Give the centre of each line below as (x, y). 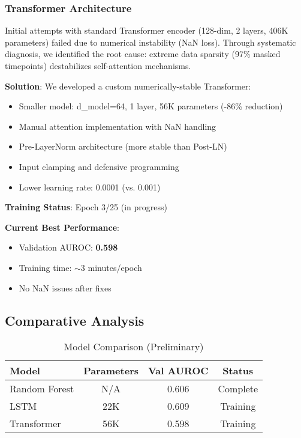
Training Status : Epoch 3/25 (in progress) (86, 207)
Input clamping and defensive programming (99, 166)
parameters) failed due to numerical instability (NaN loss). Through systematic (150, 42)
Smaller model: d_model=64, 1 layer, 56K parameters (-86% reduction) (151, 106)
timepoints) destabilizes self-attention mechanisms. (98, 65)
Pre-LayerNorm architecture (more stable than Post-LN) (123, 146)
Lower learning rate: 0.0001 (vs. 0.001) (90, 187)
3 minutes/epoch (111, 267)
